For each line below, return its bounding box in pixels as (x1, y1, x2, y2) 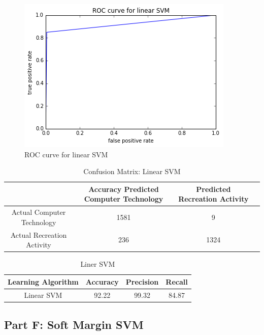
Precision (125, 276, 159, 287)
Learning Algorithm (8, 276, 79, 287)
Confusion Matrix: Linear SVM (83, 166, 181, 177)
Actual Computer (11, 207, 66, 217)
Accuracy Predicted (88, 183, 159, 194)
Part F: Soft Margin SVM (4, 317, 144, 332)
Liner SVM (80, 259, 115, 269)
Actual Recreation (10, 229, 67, 240)
